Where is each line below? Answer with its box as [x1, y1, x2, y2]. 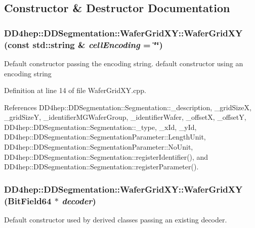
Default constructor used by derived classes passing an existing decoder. [4, 214, 227, 224]
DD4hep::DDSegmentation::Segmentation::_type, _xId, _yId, [4, 121, 197, 132]
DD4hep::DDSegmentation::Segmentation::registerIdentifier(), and [4, 151, 208, 162]
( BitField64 [4, 194, 52, 207]
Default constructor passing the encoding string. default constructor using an [4, 58, 243, 68]
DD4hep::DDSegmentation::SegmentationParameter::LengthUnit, [4, 131, 206, 142]
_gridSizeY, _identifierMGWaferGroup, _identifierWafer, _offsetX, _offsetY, [4, 112, 246, 122]
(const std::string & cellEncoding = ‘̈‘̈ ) [4, 38, 163, 51]
